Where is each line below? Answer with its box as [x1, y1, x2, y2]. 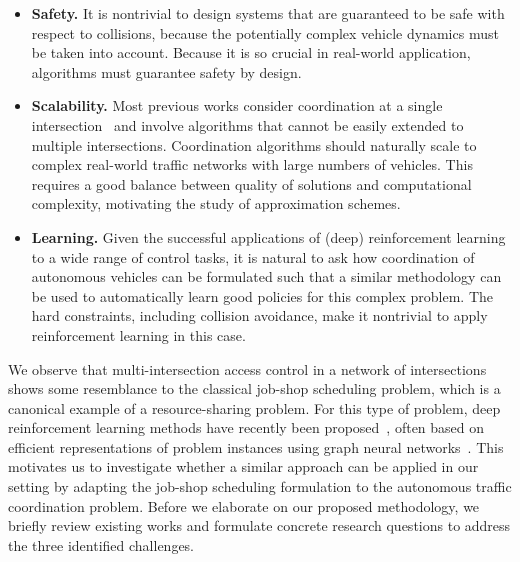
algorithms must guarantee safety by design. [31, 61, 302, 82]
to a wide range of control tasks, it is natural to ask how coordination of [31, 246, 475, 267]
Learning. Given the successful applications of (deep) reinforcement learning [31, 226, 506, 247]
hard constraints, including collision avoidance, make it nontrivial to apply [31, 305, 488, 326]
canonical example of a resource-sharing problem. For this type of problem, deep [8, 397, 501, 418]
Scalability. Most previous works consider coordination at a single [31, 95, 443, 116]
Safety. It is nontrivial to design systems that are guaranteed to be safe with [31, 3, 505, 23]
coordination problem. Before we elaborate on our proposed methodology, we [8, 495, 480, 516]
